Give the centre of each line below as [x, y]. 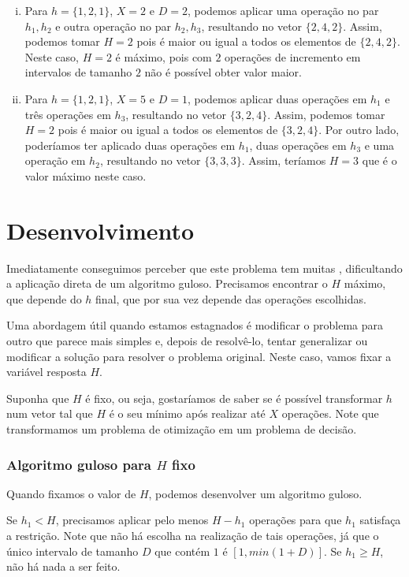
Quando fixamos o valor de [71, 493]
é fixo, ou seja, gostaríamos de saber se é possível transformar [234, 398]
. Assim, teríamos [284, 160]
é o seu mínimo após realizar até [187, 413]
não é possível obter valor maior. [223, 72]
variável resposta [46, 372]
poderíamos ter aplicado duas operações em [130, 145]
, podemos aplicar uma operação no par [283, 10]
